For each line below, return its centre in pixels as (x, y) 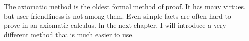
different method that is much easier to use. (69, 34)
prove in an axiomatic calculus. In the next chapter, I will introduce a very (115, 25)
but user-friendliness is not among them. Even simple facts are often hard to (117, 15)
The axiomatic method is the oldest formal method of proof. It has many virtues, (125, 6)
